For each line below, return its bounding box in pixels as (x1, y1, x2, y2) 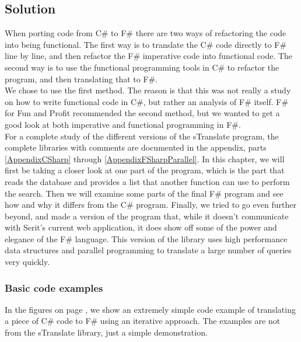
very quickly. (5, 256, 50, 268)
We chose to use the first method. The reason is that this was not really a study (5, 84, 291, 96)
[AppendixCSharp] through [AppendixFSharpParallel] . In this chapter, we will (5, 152, 285, 165)
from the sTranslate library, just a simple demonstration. (5, 326, 208, 338)
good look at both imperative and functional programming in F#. (5, 118, 241, 130)
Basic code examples (5, 280, 103, 295)
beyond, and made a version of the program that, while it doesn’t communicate (5, 210, 289, 222)
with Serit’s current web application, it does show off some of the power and (5, 221, 277, 233)
